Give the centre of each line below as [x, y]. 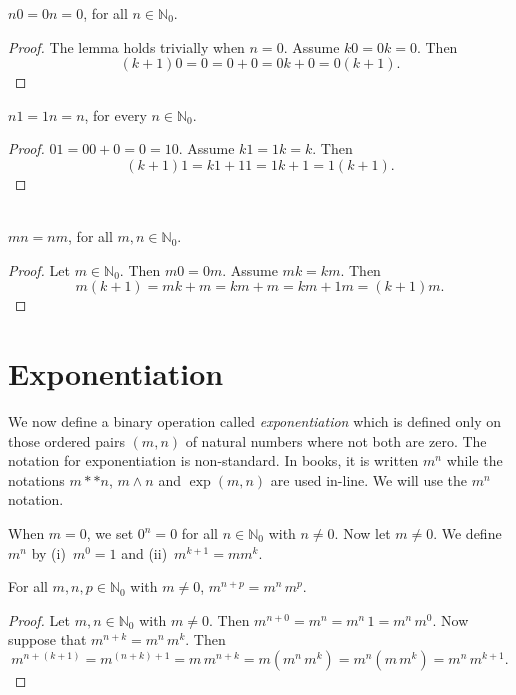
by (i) [48, 552]
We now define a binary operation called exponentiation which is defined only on [255, 421]
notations [36, 479]
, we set [110, 533]
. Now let [362, 533]
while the [474, 460]
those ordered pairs [66, 440]
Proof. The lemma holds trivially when [126, 46]
